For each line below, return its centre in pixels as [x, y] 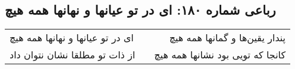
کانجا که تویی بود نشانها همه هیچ [220, 55]
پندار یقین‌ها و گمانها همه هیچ [227, 38]
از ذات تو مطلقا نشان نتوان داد [73, 55]
